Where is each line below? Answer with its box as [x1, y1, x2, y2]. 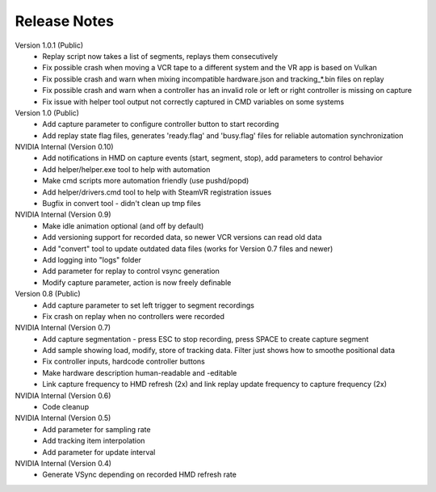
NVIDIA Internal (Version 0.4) [15, 459, 112, 468]
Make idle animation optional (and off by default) [42, 221, 204, 230]
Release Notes [15, 12, 115, 30]
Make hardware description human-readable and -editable [42, 368, 237, 377]
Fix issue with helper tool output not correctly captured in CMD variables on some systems [42, 97, 345, 107]
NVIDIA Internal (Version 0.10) [15, 142, 114, 152]
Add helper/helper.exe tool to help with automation [42, 164, 211, 174]
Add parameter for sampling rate [42, 424, 151, 434]
